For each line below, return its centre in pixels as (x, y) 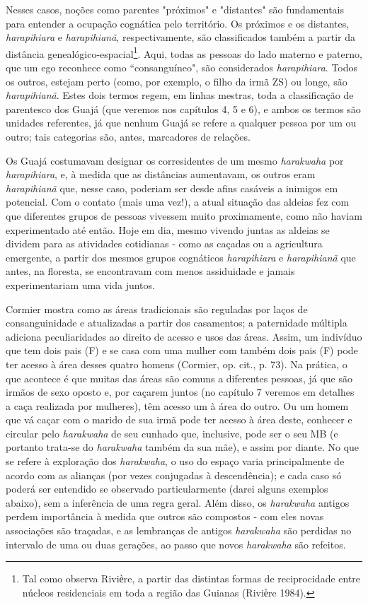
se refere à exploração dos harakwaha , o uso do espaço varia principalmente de (175, 461)
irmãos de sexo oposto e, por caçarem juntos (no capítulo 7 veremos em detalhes (180, 392)
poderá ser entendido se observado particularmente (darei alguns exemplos (167, 489)
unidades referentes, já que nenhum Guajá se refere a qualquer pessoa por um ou (181, 123)
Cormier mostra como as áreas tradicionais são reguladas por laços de (157, 309)
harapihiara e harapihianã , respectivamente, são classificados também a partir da (180, 37)
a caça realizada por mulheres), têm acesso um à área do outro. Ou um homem (177, 405)
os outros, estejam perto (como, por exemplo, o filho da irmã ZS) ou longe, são (177, 81)
